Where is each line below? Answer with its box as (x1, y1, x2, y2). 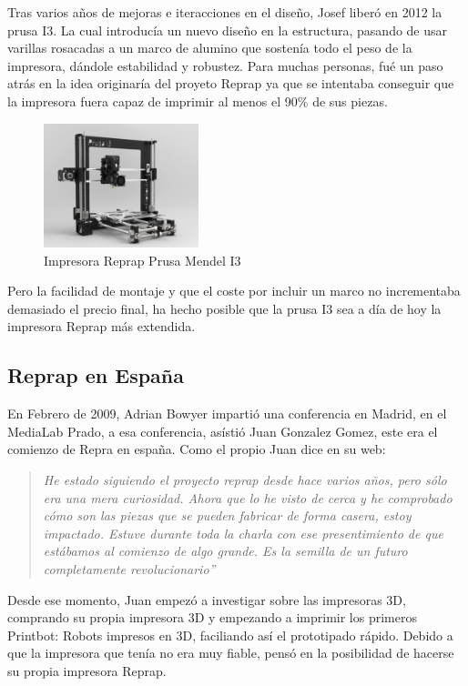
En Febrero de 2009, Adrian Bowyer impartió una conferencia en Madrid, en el (7, 404, 447, 423)
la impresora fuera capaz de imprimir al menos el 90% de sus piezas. (7, 91, 388, 110)
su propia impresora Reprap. (7, 661, 167, 680)
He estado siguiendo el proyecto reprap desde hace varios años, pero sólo (43, 470, 447, 489)
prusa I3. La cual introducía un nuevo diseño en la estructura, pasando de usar (7, 20, 448, 39)
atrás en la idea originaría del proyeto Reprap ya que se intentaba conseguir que (7, 74, 454, 93)
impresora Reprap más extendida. (7, 317, 196, 336)
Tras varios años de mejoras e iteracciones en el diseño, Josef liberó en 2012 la (7, 3, 443, 21)
